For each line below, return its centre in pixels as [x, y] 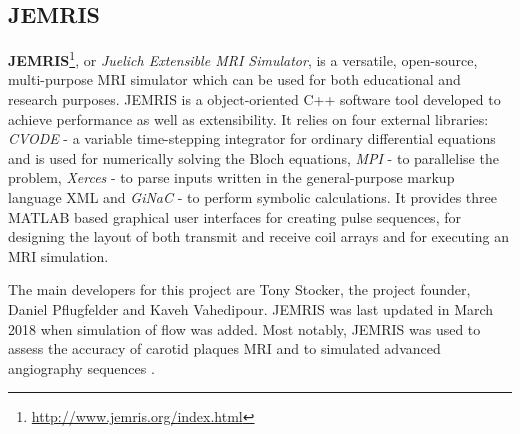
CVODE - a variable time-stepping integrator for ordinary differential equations [252, 138]
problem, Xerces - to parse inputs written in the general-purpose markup [231, 177]
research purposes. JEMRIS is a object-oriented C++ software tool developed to [254, 99]
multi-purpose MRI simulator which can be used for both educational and [234, 79]
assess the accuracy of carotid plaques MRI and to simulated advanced [224, 348]
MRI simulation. [58, 255]
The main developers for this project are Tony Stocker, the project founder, [239, 289]
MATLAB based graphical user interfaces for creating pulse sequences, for [234, 216]
